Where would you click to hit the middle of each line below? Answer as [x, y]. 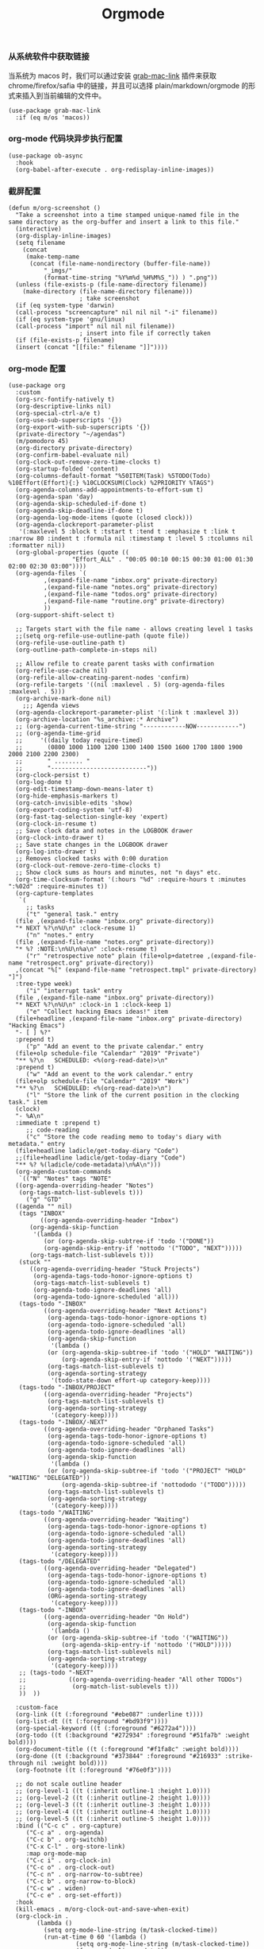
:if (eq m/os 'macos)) [53, 117]
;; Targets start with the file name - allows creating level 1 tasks [134, 629]
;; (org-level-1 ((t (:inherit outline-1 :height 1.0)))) [113, 1791]
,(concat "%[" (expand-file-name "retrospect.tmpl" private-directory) [136, 970]
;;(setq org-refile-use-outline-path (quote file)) [103, 636]
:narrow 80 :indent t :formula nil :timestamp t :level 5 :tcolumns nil [131, 539]
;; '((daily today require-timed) [80, 740]
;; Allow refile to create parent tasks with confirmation [115, 664]
